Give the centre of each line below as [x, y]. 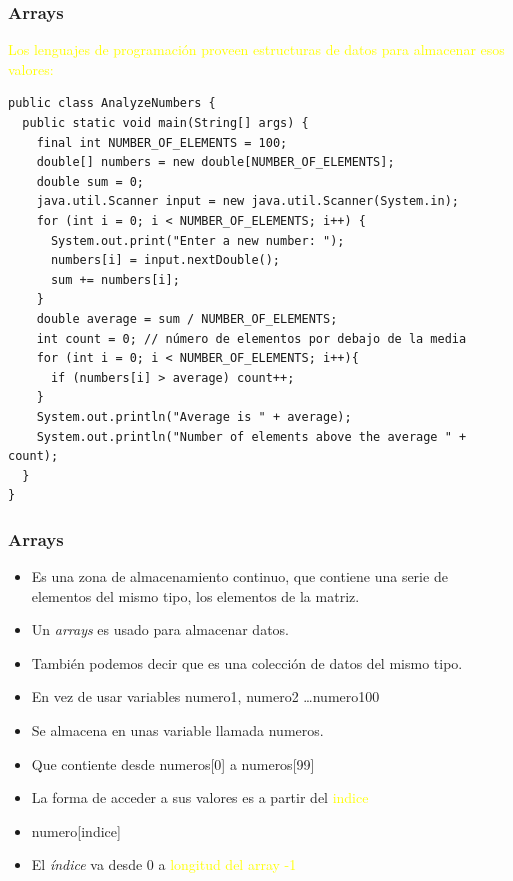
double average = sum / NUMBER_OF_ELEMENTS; [187, 318]
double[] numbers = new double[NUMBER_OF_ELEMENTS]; [215, 162]
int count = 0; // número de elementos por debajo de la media [251, 338]
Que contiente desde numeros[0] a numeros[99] [173, 763]
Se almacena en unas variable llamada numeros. [177, 730]
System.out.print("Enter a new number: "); [197, 240]
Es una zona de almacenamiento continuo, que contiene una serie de [239, 576]
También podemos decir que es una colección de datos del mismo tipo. [247, 662]
